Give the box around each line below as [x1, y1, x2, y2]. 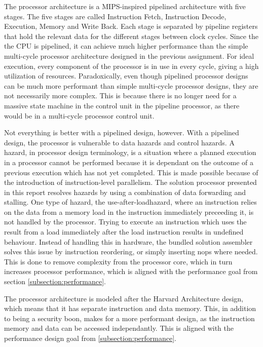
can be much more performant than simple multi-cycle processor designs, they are [4, 80, 258, 91]
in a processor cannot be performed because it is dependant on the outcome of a [4, 157, 253, 167]
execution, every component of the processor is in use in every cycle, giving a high [4, 60, 259, 71]
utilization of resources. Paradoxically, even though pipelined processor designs [4, 70, 248, 81]
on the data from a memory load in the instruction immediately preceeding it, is [4, 206, 254, 217]
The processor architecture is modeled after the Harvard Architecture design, [4, 293, 243, 303]
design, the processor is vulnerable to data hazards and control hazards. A [4, 137, 235, 147]
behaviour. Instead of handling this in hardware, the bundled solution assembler [4, 236, 253, 247]
